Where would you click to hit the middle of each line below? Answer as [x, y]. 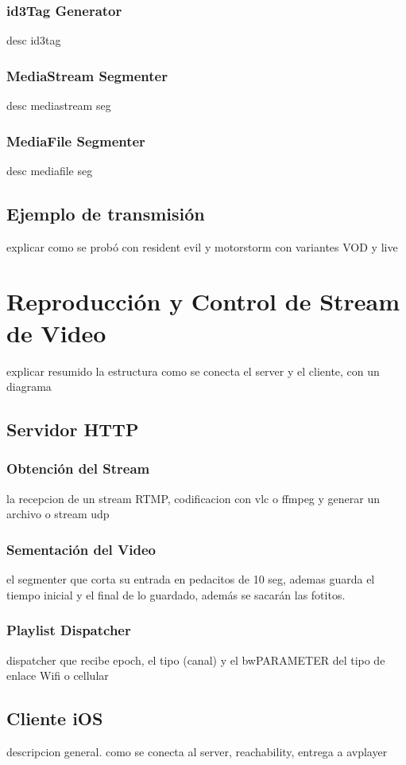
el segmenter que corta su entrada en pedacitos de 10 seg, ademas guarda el [191, 579]
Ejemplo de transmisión [106, 213]
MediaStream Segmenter [87, 75]
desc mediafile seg [50, 170]
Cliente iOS [55, 718]
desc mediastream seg [59, 105]
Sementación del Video [81, 549]
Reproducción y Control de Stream [203, 301]
